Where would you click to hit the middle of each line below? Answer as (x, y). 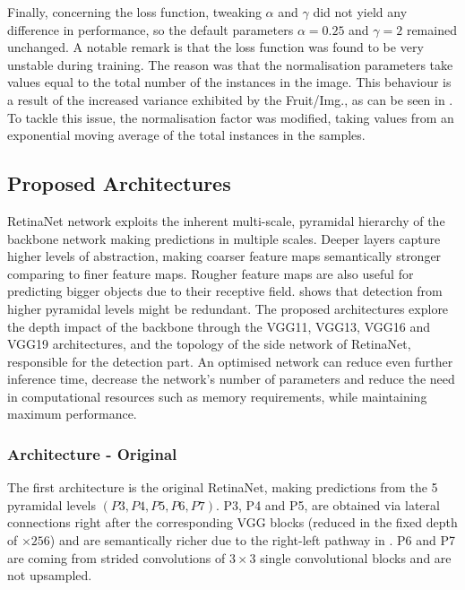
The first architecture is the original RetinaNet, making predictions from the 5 (223, 487)
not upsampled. (50, 575)
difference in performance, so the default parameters (151, 29)
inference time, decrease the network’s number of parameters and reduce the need (231, 379)
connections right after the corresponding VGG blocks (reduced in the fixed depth (232, 522)
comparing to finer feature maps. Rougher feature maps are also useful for (211, 273)
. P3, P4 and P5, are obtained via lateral (327, 504)
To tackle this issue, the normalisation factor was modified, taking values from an (231, 117)
